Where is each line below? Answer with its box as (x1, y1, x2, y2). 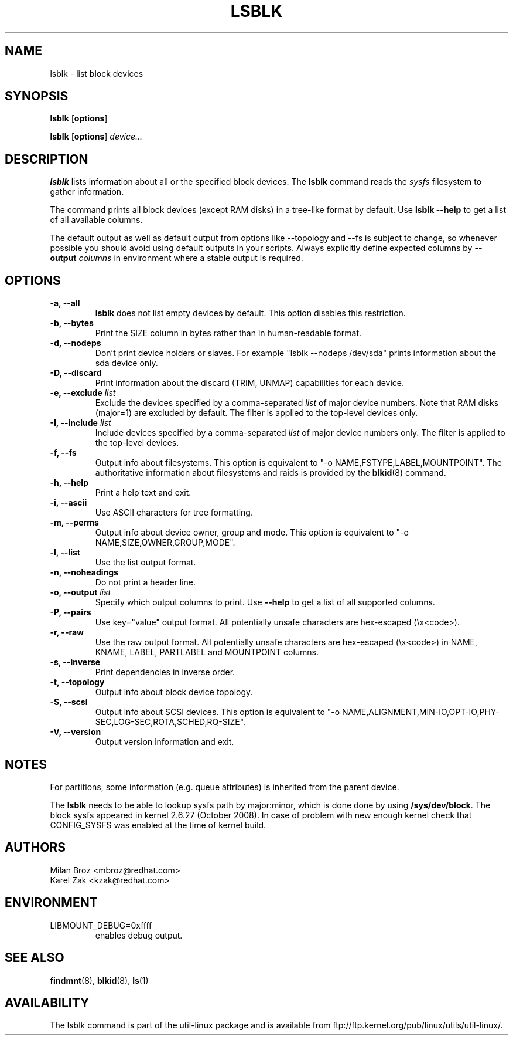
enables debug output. (95, 930, 183, 940)
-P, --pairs (50, 607, 91, 618)
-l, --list (50, 547, 80, 558)
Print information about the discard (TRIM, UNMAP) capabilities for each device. (95, 378, 405, 388)
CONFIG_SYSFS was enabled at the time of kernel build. (50, 819, 266, 830)
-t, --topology (50, 677, 105, 687)
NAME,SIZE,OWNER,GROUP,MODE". (95, 537, 235, 548)
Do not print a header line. (95, 577, 196, 588)
